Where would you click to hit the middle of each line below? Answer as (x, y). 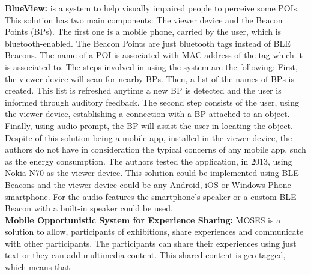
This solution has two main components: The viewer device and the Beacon (144, 20)
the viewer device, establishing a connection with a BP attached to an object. (147, 114)
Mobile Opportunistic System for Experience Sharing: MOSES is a (143, 219)
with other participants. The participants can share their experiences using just (151, 243)
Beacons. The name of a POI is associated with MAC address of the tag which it (154, 55)
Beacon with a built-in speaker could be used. (89, 208)
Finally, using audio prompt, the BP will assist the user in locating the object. (149, 125)
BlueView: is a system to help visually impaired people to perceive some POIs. (152, 8)
